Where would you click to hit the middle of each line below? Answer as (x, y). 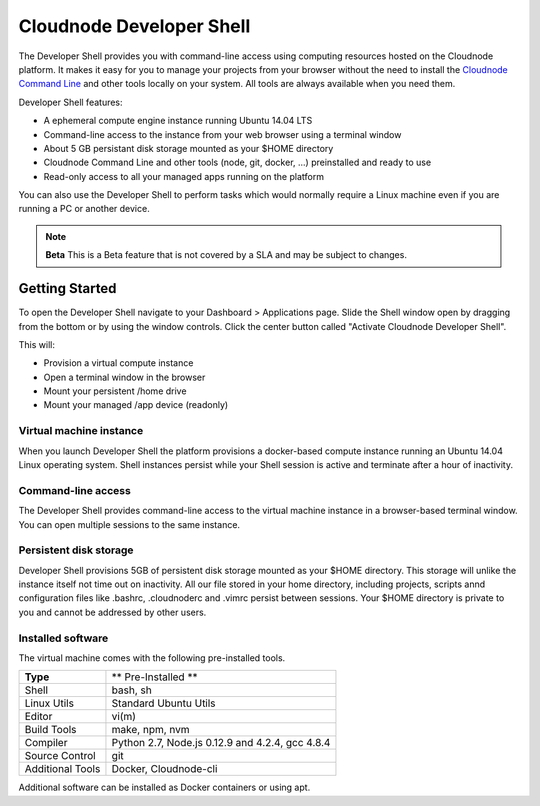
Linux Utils (49, 703)
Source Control (60, 756)
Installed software (63, 638)
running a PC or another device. (84, 209)
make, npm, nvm (150, 730)
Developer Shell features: (71, 102)
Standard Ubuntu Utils (163, 703)
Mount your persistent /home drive (115, 391)
